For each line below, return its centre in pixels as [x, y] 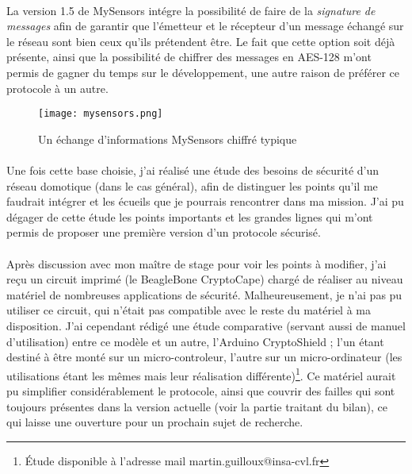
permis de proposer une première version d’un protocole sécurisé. [164, 232]
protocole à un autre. [57, 88]
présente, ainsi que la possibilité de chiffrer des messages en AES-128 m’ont [189, 57]
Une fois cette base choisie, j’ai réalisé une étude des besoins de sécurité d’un [193, 170]
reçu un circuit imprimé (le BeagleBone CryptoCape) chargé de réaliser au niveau [205, 279]
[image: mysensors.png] [101, 114]
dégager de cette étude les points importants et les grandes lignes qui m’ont [190, 216]
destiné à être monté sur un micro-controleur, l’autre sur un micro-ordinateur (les [204, 357]
